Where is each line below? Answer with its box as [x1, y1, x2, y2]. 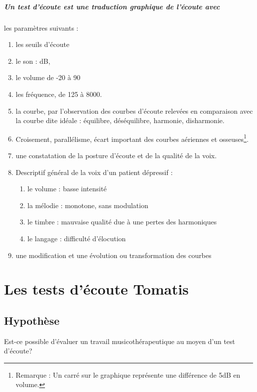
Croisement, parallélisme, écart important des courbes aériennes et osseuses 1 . [15, 132, 249, 144]
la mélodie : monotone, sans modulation [27, 200, 148, 210]
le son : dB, [15, 55, 50, 66]
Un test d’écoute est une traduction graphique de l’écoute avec [4, 1, 220, 11]
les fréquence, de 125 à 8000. [15, 88, 102, 99]
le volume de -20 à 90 [15, 72, 81, 83]
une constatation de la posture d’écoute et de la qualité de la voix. [15, 150, 217, 160]
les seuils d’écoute [15, 39, 70, 49]
